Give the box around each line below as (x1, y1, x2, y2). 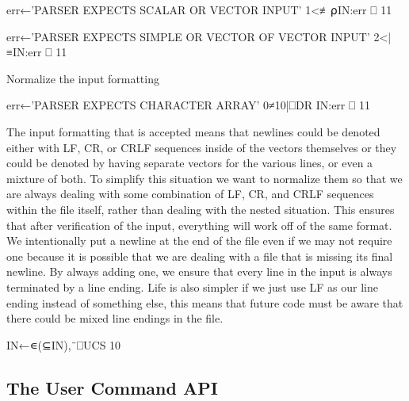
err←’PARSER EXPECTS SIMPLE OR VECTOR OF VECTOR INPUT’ (6, 28, 370, 44)
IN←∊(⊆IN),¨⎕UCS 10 (6, 336, 121, 353)
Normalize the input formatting (6, 70, 159, 86)
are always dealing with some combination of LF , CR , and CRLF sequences (6, 185, 374, 202)
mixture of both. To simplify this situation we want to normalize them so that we (6, 170, 403, 186)
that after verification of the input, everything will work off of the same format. (6, 216, 392, 233)
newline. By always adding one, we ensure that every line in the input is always (6, 263, 392, 280)
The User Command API (6, 375, 218, 399)
